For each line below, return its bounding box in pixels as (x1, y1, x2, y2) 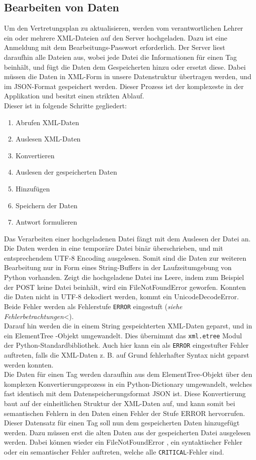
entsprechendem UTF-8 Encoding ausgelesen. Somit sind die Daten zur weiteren (4, 252, 247, 263)
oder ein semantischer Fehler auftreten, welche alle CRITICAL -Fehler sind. (4, 446, 224, 457)
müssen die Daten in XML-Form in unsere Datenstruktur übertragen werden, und (4, 71, 252, 82)
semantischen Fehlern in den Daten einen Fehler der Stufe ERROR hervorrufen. (4, 408, 245, 418)
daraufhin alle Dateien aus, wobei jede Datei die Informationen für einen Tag (4, 51, 237, 62)
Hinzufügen (15, 183, 50, 193)
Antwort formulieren (15, 217, 77, 227)
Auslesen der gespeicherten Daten (15, 167, 117, 177)
